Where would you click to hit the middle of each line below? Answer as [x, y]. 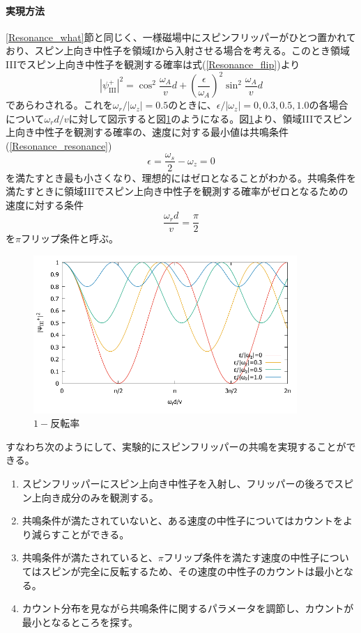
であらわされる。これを [59, 105]
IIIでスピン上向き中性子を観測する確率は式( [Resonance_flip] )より [153, 64]
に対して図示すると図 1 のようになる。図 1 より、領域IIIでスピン [210, 118]
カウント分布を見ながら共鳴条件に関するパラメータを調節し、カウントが [188, 608]
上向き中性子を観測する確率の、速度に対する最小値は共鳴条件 [147, 132]
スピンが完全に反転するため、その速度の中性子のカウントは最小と [193, 571]
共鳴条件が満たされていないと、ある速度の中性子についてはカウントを [183, 521]
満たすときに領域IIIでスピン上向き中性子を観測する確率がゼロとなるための [177, 191]
